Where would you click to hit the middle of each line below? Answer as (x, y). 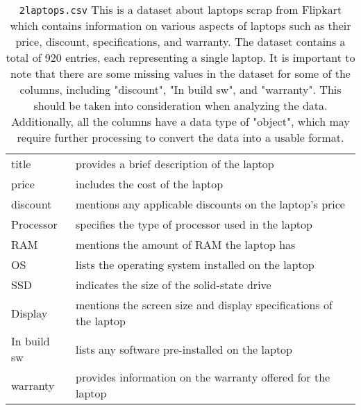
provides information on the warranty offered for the (203, 377)
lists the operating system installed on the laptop (195, 264)
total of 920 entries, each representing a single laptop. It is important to (180, 57)
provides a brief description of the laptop (175, 164)
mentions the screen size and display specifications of (204, 305)
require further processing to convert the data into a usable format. (180, 137)
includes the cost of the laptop (150, 184)
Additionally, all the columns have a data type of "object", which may (180, 121)
